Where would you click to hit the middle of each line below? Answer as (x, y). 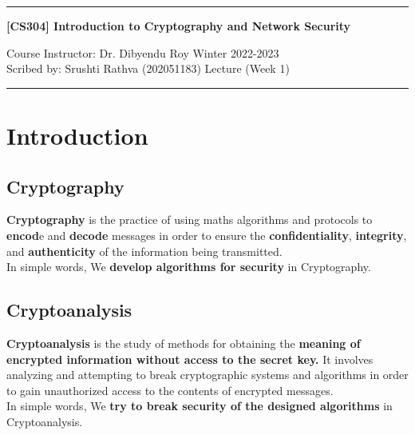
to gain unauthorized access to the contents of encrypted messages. (170, 390)
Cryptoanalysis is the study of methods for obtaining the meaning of (184, 343)
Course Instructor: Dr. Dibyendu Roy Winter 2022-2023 (143, 52)
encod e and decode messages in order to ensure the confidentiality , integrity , (207, 235)
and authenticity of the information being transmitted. (144, 251)
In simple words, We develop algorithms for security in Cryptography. (189, 267)
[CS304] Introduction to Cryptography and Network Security (179, 26)
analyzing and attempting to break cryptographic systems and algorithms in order (207, 375)
